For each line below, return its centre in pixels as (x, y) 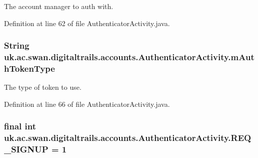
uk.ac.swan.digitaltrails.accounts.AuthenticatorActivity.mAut (129, 57)
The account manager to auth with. (59, 6)
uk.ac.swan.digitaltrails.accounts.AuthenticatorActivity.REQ (128, 138)
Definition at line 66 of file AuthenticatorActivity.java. (87, 104)
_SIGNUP (26, 149)
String (17, 45)
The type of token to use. (43, 87)
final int (20, 126)
